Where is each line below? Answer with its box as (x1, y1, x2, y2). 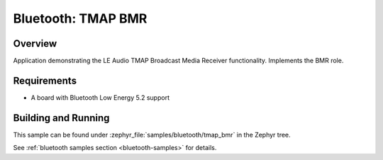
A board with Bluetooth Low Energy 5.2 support (30, 93, 170, 102)
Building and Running (13, 112, 110, 124)
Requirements (13, 74, 77, 86)
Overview (13, 38, 57, 50)
